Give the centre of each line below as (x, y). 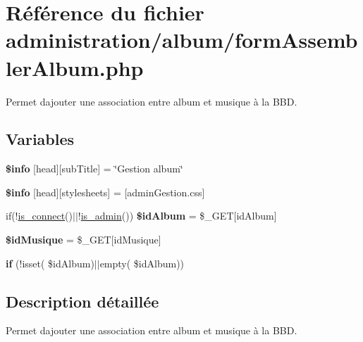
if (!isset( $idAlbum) (50, 263)
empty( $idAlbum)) (142, 263)
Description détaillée (82, 301)
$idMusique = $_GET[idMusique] (84, 240)
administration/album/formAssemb (182, 40)
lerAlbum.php (75, 67)
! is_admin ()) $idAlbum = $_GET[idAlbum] (177, 216)
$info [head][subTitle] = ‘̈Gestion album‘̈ (94, 169)
